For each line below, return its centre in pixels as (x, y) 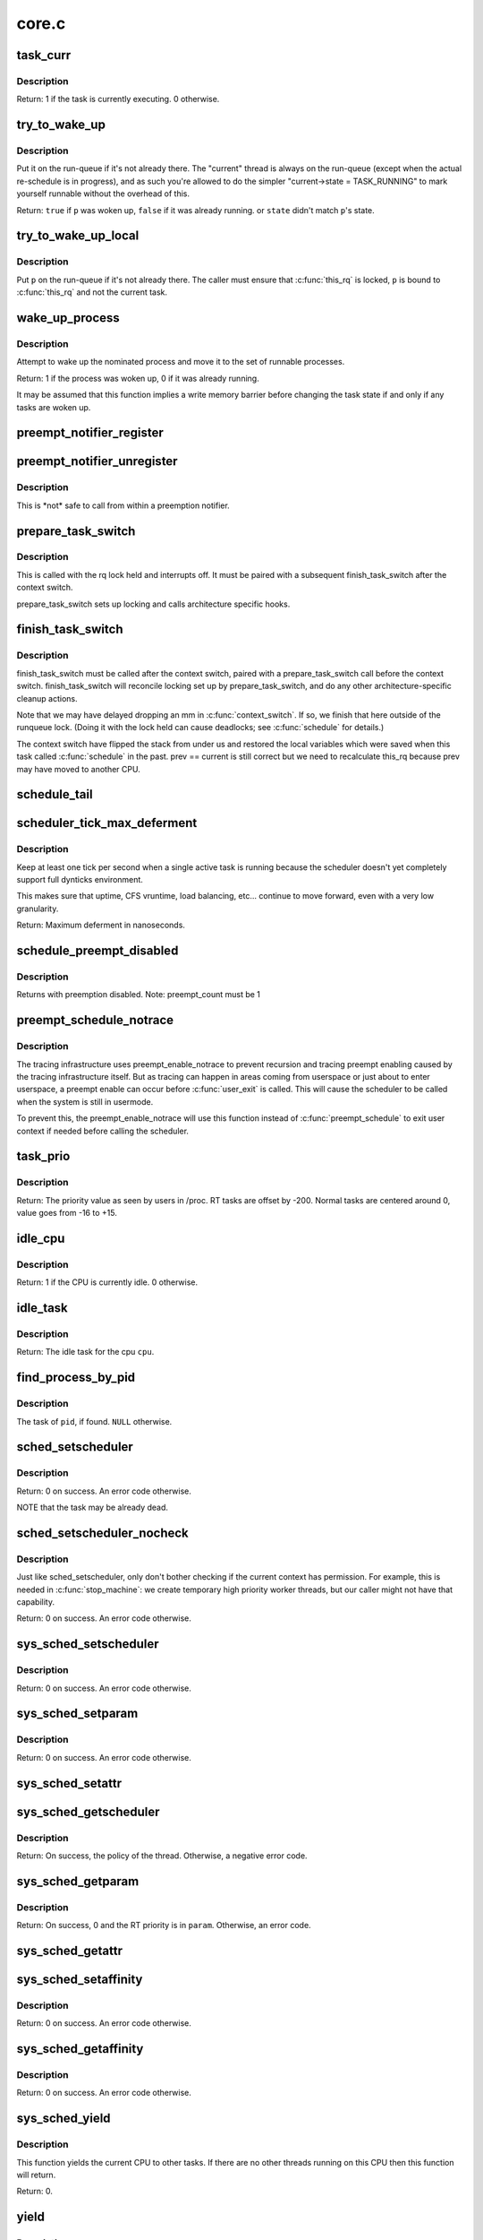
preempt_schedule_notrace (95, 1020)
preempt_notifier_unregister (97, 461)
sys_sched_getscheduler (88, 1811)
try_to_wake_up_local (78, 236)
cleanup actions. (47, 698)
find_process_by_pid (76, 1378)
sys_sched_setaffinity (80, 1979)
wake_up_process (68, 318)
